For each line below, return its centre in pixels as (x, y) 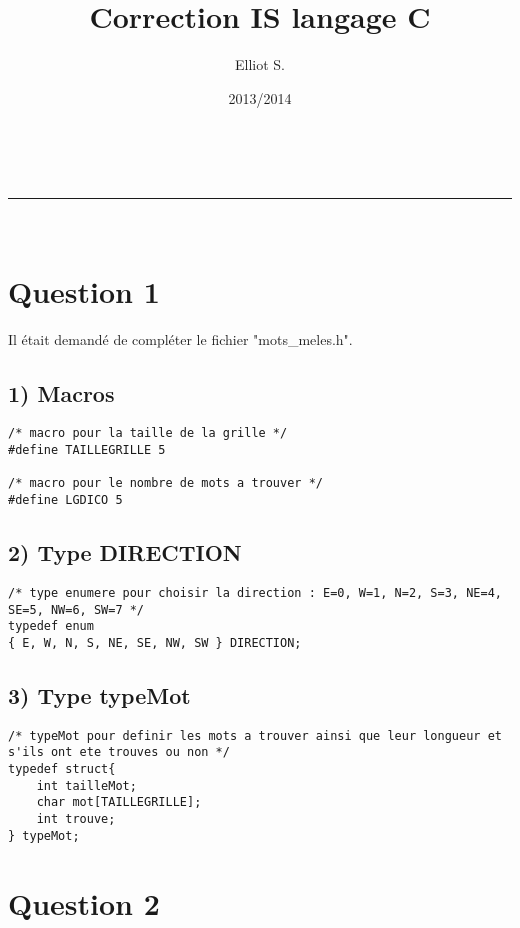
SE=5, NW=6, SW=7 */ (76, 609)
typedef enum (51, 626)
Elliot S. (260, 64)
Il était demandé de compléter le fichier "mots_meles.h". (180, 338)
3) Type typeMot (99, 694)
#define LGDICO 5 (65, 500)
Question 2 (84, 902)
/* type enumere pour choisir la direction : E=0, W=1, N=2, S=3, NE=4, (255, 592)
